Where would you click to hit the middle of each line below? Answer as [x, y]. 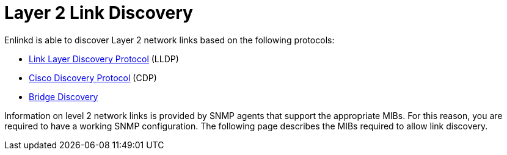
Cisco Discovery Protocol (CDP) [93, 77]
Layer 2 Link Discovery [99, 13]
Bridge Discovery [64, 96]
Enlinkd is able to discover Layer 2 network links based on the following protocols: [170, 40]
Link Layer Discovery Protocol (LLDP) [104, 59]
